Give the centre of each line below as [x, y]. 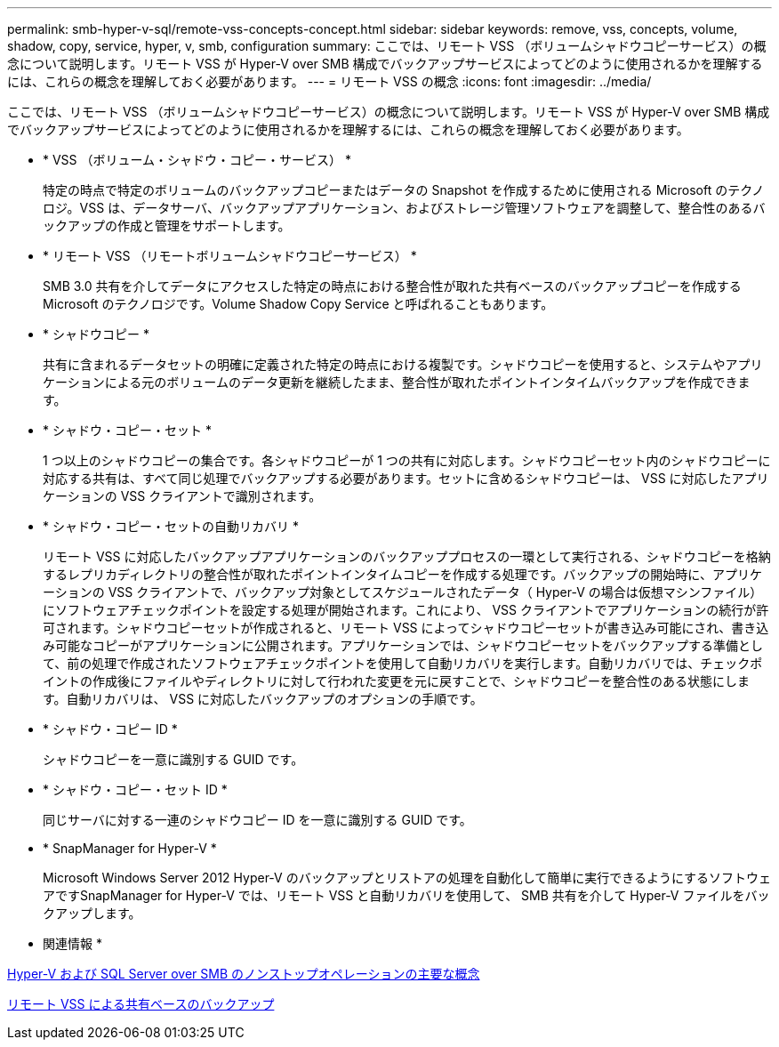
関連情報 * [72, 943]
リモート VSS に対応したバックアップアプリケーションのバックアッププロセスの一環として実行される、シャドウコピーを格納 [407, 556]
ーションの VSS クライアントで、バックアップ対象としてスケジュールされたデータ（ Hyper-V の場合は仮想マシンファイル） [403, 592]
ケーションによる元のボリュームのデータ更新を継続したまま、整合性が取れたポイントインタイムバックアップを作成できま [397, 382]
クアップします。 [92, 913]
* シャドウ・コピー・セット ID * [135, 789]
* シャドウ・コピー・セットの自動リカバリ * [171, 526]
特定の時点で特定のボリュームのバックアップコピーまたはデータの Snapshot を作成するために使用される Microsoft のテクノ [404, 190]
